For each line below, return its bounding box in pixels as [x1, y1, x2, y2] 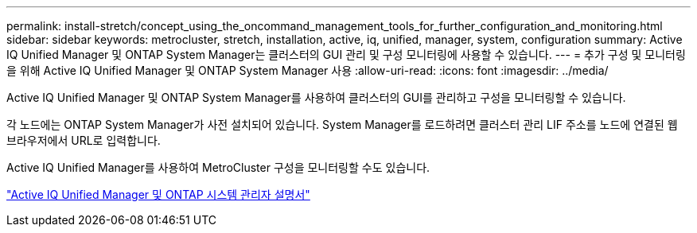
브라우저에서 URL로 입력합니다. [6, 134, 161, 147]
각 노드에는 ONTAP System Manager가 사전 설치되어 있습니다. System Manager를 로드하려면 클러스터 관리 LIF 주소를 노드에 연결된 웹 [6, 118, 678, 131]
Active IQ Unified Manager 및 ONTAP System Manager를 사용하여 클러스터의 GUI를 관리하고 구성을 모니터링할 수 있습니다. [6, 91, 626, 104]
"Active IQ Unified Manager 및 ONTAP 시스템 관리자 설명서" [6, 188, 310, 201]
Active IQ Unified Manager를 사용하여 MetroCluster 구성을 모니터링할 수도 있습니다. [6, 161, 430, 174]
